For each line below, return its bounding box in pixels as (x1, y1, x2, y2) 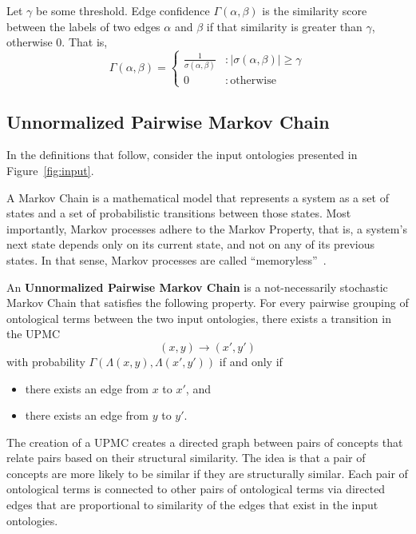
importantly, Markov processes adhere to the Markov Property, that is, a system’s (6, 220, 407, 237)
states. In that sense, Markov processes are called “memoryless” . (6, 251, 327, 268)
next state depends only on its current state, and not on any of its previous (6, 236, 375, 253)
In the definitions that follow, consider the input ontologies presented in (6, 146, 358, 163)
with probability (6, 353, 85, 369)
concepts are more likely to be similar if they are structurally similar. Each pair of (6, 464, 408, 481)
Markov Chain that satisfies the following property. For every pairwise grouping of (6, 294, 409, 311)
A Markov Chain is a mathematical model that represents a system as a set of (6, 189, 389, 205)
